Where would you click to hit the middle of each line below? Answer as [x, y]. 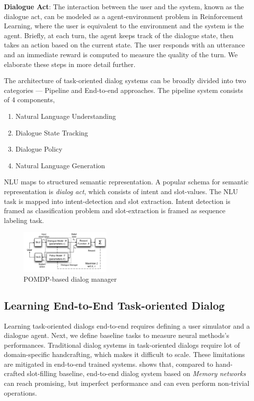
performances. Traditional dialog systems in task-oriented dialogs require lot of [122, 345]
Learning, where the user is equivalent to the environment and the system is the [124, 26]
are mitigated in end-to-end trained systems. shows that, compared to [109, 364]
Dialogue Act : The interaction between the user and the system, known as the [124, 6]
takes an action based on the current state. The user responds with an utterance [125, 45]
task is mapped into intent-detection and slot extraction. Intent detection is [117, 201]
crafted [14, 373]
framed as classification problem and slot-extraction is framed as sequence [115, 211]
